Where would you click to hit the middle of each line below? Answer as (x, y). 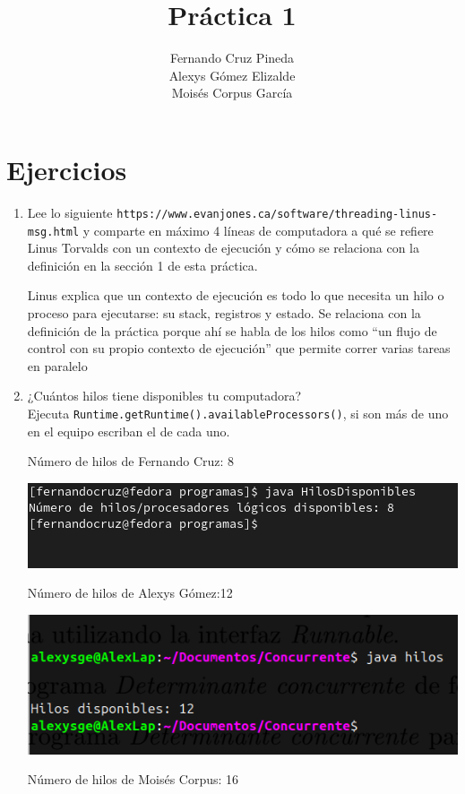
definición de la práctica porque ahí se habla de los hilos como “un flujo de (232, 330)
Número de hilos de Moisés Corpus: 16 (133, 779)
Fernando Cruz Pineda (232, 58)
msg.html (53, 232)
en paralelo (57, 365)
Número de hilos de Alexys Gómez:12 (130, 593)
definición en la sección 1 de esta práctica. (142, 265)
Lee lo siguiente (70, 212)
